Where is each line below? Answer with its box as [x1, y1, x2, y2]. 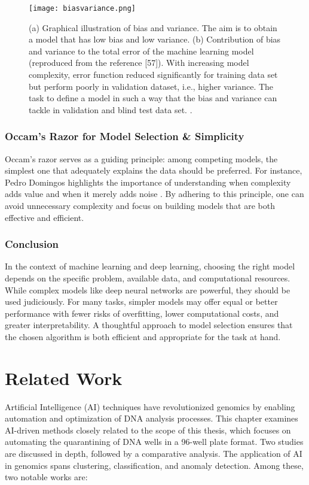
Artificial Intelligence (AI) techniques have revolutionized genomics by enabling [5, 400, 295, 413]
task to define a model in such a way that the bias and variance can [29, 92, 277, 104]
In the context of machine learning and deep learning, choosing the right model [5, 260, 295, 272]
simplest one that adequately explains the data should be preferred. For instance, [5, 164, 302, 177]
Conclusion [5, 237, 59, 251]
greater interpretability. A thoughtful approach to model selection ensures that [5, 319, 293, 331]
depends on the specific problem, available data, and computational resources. [5, 272, 290, 284]
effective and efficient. [5, 211, 84, 223]
